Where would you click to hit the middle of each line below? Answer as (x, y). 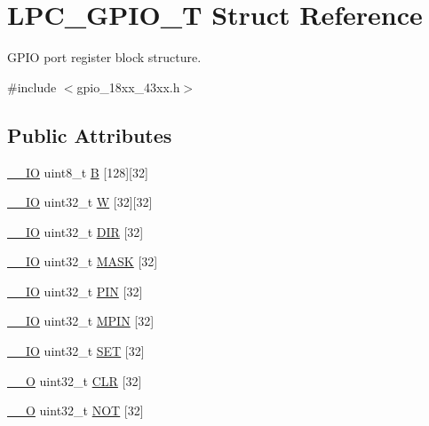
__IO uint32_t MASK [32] (83, 261)
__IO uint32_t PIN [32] (75, 291)
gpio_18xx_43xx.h (128, 87)
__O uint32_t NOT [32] (75, 410)
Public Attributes (90, 134)
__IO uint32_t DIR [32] (75, 231)
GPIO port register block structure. (104, 57)
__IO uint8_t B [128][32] (78, 172)
